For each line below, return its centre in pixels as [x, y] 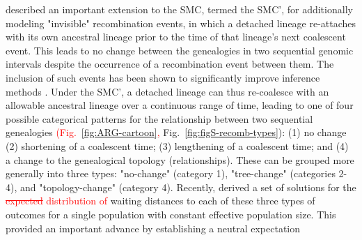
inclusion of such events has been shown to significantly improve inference [163, 77]
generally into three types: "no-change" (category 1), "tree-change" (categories [171, 173]
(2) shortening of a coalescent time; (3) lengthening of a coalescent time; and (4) [177, 145]
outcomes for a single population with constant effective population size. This [171, 214]
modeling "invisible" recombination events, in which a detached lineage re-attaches [181, 23]
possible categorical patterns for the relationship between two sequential [159, 118]
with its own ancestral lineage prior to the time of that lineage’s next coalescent [176, 37]
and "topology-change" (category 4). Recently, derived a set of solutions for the [188, 187]
